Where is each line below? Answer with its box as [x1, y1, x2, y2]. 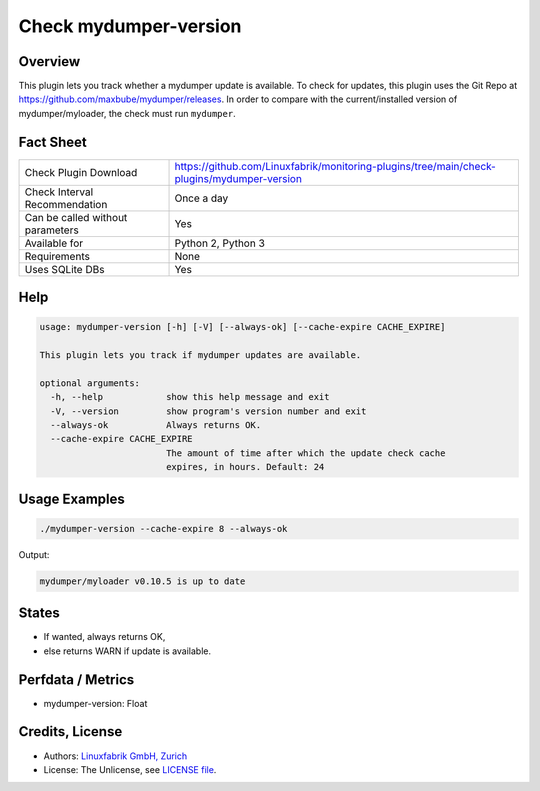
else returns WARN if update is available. [43, 645, 212, 657]
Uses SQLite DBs [24, 262, 105, 276]
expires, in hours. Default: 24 [165, 461, 325, 473]
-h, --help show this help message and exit [50, 391, 330, 403]
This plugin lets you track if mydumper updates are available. [39, 350, 362, 361]
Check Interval [24, 185, 94, 199]
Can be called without [24, 210, 128, 224]
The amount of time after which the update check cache [165, 447, 446, 459]
